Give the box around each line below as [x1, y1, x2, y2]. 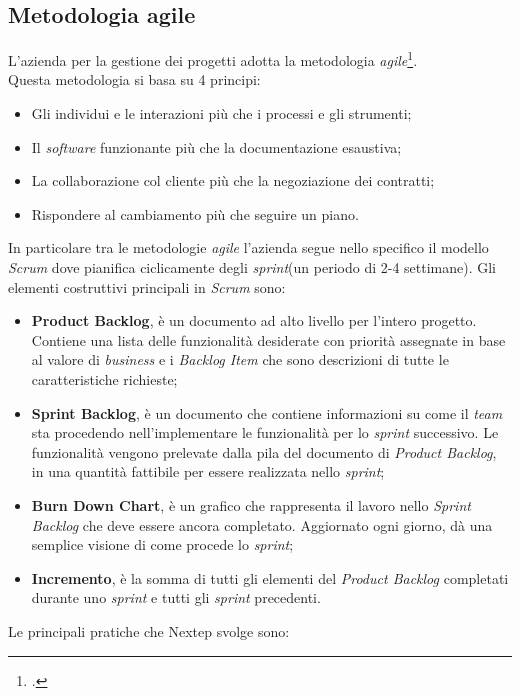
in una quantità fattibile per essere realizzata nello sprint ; [31, 461, 385, 482]
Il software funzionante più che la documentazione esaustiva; [31, 136, 402, 157]
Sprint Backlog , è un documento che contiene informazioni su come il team [31, 402, 503, 423]
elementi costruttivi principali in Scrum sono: [8, 276, 286, 297]
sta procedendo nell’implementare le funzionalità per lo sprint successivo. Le [31, 422, 499, 443]
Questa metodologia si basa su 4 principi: [8, 69, 261, 90]
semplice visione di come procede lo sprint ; [31, 534, 294, 555]
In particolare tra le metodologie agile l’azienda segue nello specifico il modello [8, 237, 489, 258]
